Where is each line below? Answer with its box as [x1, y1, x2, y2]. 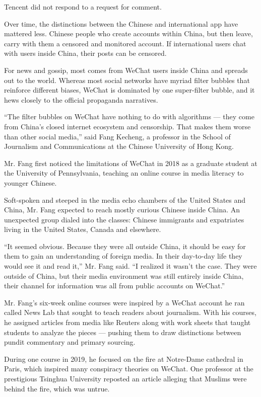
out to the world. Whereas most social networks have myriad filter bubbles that [4, 74, 250, 85]
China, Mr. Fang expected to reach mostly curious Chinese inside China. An [4, 204, 240, 215]
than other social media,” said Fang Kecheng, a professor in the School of [4, 131, 231, 141]
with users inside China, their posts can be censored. [4, 48, 167, 58]
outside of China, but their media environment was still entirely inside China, [4, 270, 244, 281]
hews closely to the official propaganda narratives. [4, 94, 158, 105]
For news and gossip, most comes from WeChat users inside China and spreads [4, 64, 248, 75]
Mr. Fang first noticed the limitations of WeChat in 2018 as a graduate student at [4, 157, 257, 168]
